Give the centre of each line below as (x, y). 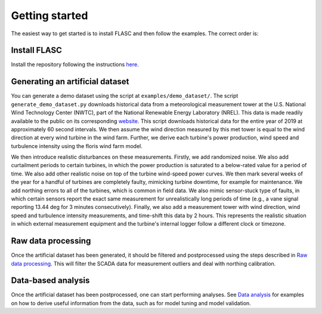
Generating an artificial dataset (70, 81)
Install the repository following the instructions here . (75, 64)
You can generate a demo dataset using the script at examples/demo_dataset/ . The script (125, 96)
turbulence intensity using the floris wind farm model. (77, 146)
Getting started (49, 16)
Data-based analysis (50, 281)
